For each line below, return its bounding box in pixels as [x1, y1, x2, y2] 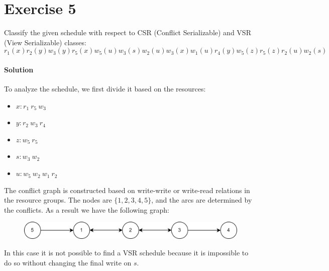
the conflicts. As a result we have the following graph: [4, 204, 169, 215]
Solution [4, 64, 34, 74]
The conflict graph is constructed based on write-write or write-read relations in [4, 185, 250, 195]
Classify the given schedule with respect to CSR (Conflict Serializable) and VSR [4, 27, 251, 38]
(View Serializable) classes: [4, 37, 86, 47]
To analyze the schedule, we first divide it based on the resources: [4, 83, 206, 94]
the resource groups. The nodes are [4, 195, 112, 205]
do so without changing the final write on [4, 257, 132, 267]
